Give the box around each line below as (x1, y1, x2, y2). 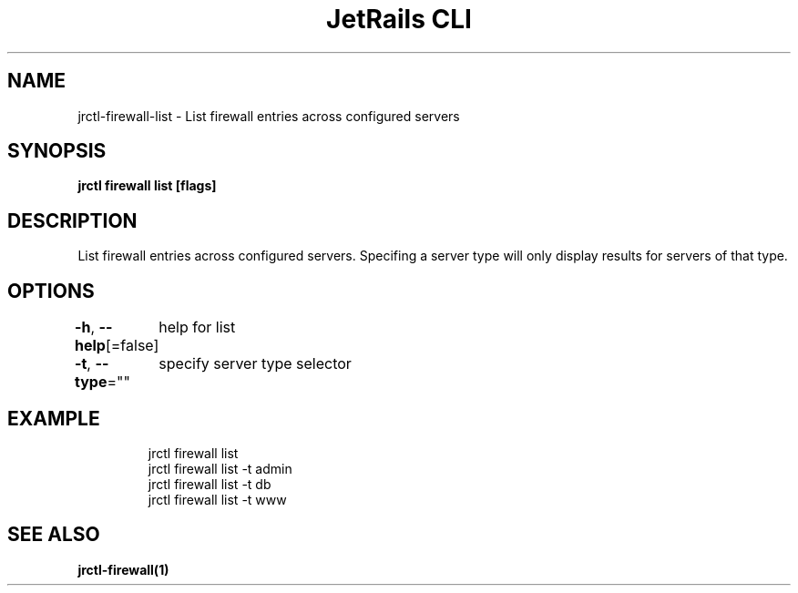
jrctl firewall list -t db (148, 475, 271, 492)
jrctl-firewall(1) (77, 561, 169, 578)
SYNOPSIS (7, 139, 107, 163)
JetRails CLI (326, 4, 472, 35)
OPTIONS (7, 279, 95, 302)
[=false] (105, 336, 159, 355)
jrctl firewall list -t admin (148, 460, 292, 476)
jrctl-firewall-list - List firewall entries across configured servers (77, 107, 460, 124)
